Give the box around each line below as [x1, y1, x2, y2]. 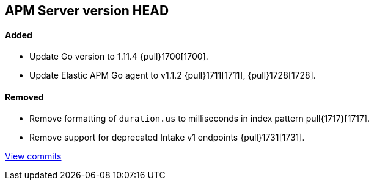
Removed [5, 91, 44, 102]
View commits [5, 151, 62, 162]
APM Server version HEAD [5, 3, 169, 18]
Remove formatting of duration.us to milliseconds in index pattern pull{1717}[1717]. [29, 113, 370, 124]
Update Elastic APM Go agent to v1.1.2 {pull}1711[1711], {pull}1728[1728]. [29, 70, 316, 81]
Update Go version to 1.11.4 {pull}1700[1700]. [29, 51, 208, 62]
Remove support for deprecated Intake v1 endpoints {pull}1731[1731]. [29, 132, 305, 143]
